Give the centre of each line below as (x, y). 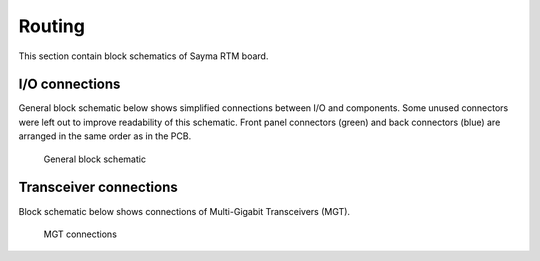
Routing (51, 26)
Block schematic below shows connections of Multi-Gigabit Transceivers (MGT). (184, 211)
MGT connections (80, 234)
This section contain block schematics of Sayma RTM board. (143, 56)
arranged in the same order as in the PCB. (105, 136)
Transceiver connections (98, 187)
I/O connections (69, 84)
